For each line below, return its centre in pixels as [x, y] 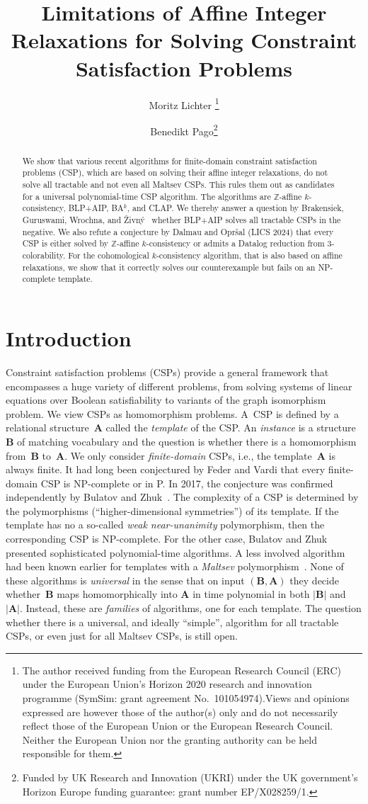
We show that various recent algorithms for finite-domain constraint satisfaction [169, 160]
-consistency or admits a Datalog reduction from [235, 243]
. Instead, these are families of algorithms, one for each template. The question [190, 608]
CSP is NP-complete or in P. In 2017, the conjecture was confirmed [187, 483]
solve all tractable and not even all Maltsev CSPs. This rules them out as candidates [178, 185]
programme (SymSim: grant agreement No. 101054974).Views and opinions [186, 698]
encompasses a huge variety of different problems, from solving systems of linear [179, 386]
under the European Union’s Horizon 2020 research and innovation [167, 684]
